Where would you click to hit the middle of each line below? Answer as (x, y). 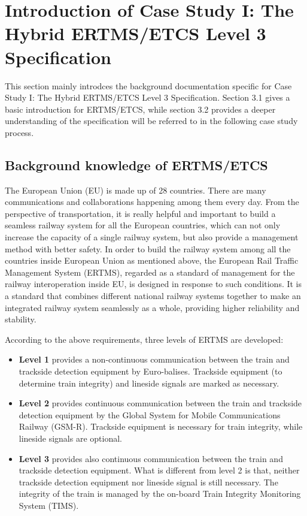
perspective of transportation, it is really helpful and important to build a (140, 213)
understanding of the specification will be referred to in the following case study (151, 121)
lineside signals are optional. (70, 438)
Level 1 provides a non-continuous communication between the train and (154, 359)
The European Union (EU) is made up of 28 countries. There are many (136, 190)
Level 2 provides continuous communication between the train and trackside (160, 403)
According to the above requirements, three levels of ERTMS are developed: (144, 339)
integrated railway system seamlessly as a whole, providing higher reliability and (152, 307)
